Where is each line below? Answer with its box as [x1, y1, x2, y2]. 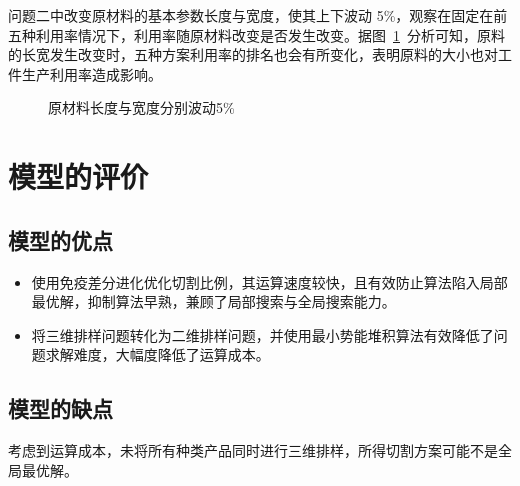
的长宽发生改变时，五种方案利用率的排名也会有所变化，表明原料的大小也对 [8, 44, 498, 65]
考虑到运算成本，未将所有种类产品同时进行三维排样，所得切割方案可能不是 [8, 440, 498, 461]
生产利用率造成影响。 [21, 63, 162, 84]
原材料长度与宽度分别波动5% [48, 97, 235, 118]
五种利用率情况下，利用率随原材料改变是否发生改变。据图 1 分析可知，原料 [8, 24, 505, 45]
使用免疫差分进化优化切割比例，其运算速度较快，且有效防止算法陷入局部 [31, 271, 508, 292]
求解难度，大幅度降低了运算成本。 [45, 344, 270, 365]
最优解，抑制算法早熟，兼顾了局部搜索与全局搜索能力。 [31, 291, 396, 312]
